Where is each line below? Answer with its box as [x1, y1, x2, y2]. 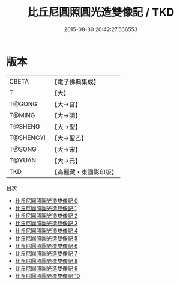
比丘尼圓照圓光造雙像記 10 [14, 272, 80, 280]
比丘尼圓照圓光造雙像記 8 [14, 257, 78, 265]
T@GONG [9, 100, 37, 108]
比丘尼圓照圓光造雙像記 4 [14, 227, 78, 234]
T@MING [9, 111, 35, 119]
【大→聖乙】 [51, 133, 88, 142]
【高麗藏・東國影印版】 [51, 168, 118, 176]
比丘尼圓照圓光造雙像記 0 [14, 197, 78, 204]
